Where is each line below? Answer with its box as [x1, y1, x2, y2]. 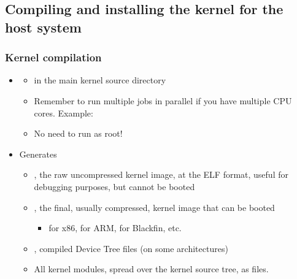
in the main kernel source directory [34, 74, 166, 86]
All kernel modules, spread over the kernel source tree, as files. [34, 262, 269, 275]
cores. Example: [34, 106, 93, 119]
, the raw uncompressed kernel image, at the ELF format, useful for [34, 168, 288, 181]
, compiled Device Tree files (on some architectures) [34, 242, 228, 254]
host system [5, 17, 82, 36]
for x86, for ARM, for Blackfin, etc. [48, 221, 182, 234]
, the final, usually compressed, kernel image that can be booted [34, 201, 275, 213]
